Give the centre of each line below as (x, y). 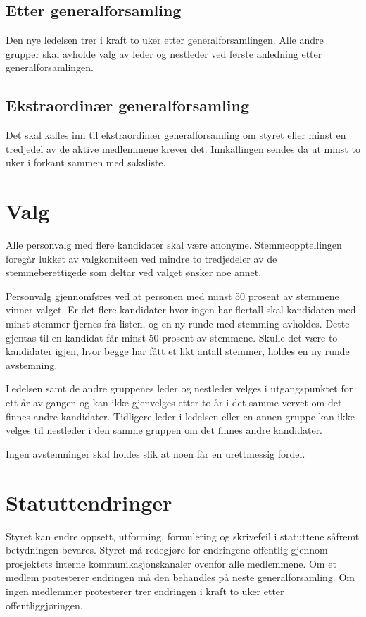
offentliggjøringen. (44, 605)
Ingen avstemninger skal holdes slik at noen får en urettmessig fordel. (156, 453)
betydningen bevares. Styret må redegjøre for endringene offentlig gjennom (167, 550)
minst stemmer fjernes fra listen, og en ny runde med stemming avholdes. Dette (178, 324)
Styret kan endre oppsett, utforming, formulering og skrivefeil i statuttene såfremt (183, 536)
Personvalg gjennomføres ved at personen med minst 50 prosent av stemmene (172, 295)
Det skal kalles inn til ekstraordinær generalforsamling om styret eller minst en (176, 135)
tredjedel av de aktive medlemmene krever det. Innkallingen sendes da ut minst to (183, 148)
